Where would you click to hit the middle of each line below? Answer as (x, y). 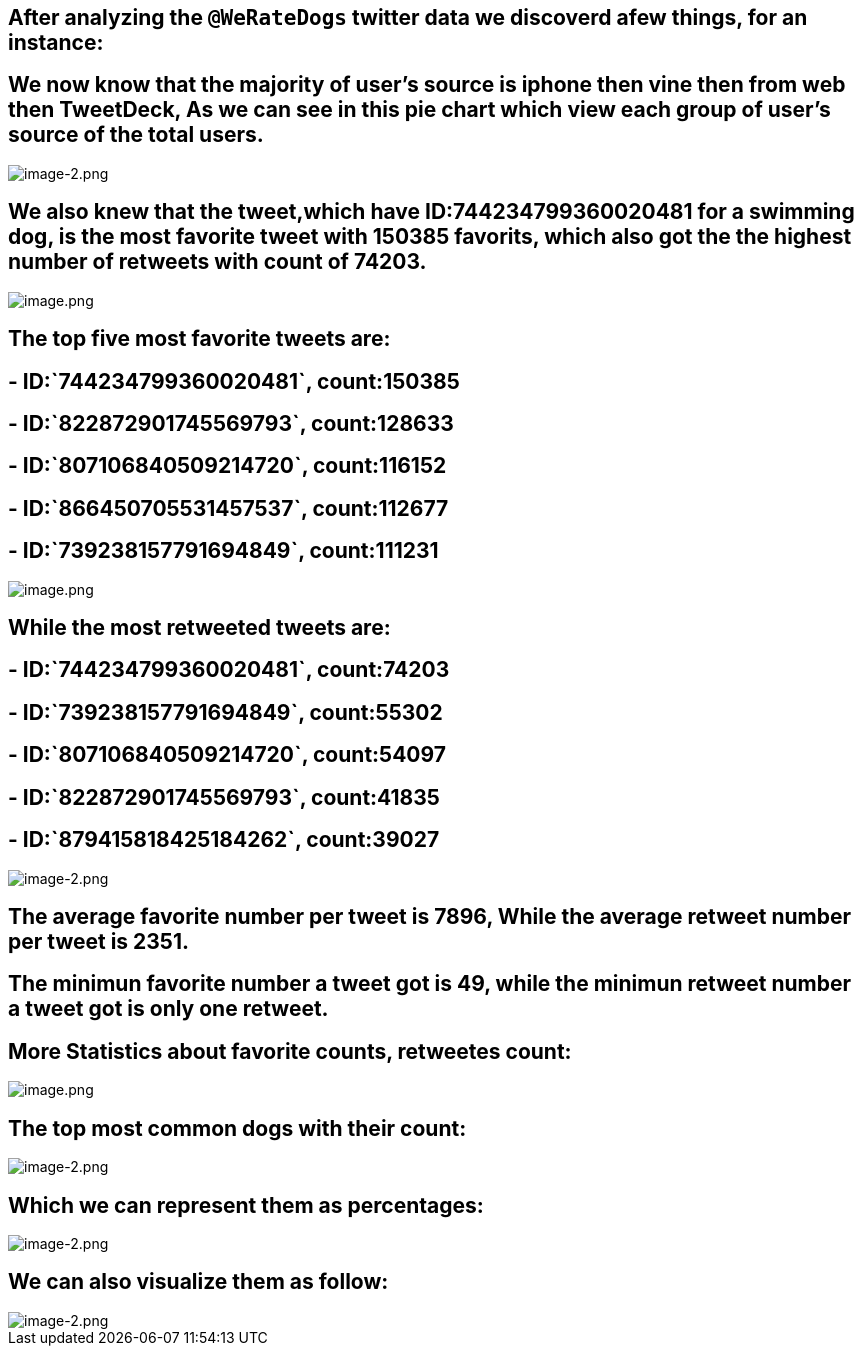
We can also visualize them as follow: (198, 1282)
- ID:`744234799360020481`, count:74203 (229, 670)
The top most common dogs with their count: (237, 1128)
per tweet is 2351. (98, 942)
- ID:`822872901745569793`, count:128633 (231, 423)
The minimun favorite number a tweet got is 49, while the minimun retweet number (430, 984)
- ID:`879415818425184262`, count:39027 (224, 840)
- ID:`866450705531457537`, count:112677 (228, 508)
